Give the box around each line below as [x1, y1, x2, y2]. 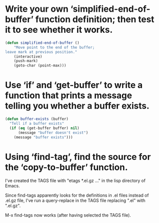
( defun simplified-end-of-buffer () [5, 40, 79, 45]
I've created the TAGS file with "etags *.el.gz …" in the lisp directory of [5, 178, 146, 184]
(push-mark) [14, 59, 38, 64]
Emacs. [5, 183, 20, 189]
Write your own [5, 3, 69, 15]
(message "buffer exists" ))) [14, 134, 73, 140]
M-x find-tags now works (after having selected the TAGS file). [5, 212, 131, 218]
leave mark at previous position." [5, 49, 78, 54]
